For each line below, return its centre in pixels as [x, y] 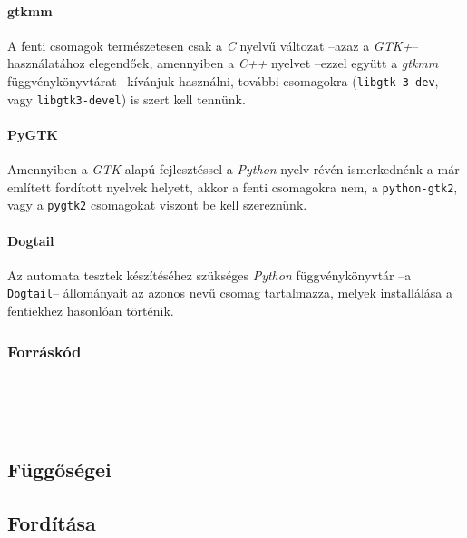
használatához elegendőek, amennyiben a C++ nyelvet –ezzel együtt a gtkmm [223, 63]
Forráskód [44, 351]
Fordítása [52, 522]
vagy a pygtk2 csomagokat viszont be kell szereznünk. [157, 205]
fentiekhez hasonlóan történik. [91, 311]
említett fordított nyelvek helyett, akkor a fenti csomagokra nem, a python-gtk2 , [233, 186]
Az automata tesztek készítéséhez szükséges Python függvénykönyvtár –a [209, 274]
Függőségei [59, 470]
